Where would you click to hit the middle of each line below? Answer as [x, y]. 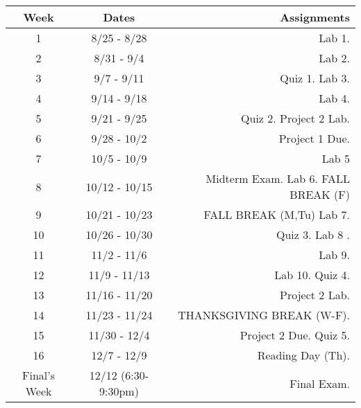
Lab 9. [334, 255]
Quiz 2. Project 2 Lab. [295, 118]
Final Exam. [320, 383]
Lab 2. [334, 58]
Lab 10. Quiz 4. [312, 275]
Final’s [39, 375]
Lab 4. [334, 98]
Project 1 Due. [314, 138]
